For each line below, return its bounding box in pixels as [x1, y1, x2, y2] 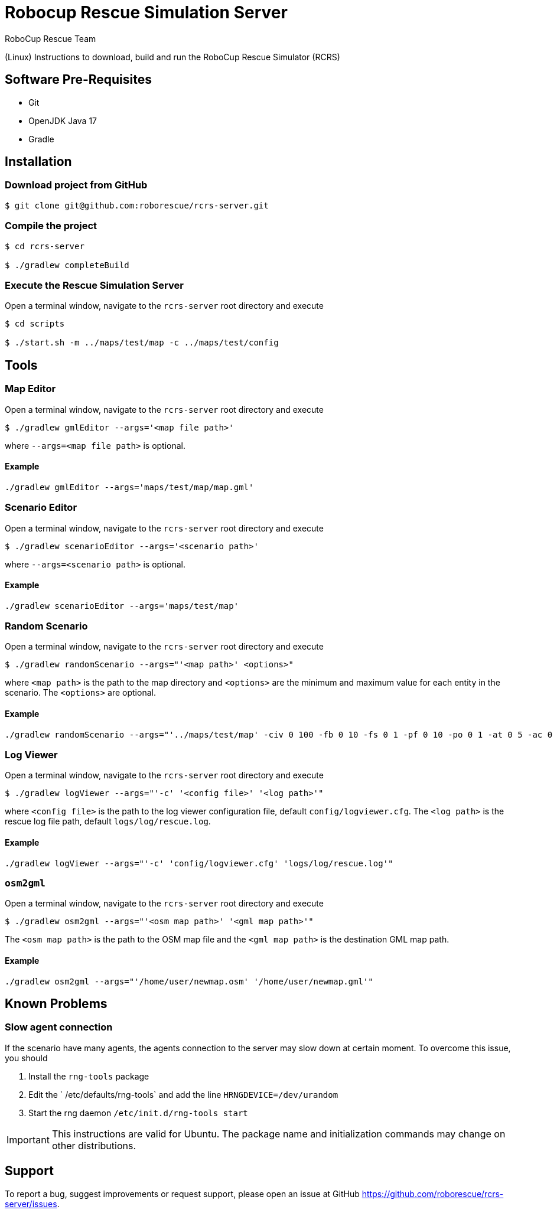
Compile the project [5, 220, 97, 232]
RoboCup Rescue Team [5, 33, 96, 44]
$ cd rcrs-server [5, 241, 84, 251]
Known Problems [5, 996, 108, 1012]
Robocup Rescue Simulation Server [5, 2, 288, 22]
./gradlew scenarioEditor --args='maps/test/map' [5, 601, 239, 611]
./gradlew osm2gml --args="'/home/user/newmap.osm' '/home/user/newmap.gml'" [5, 976, 373, 986]
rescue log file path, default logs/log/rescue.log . [5, 816, 211, 827]
